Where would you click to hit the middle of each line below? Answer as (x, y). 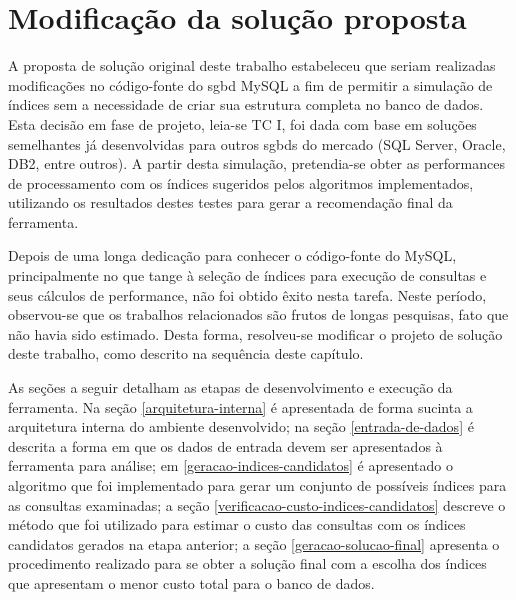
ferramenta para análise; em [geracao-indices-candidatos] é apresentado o (230, 465)
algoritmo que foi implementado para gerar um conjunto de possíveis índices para (257, 485)
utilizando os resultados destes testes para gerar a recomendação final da (230, 202)
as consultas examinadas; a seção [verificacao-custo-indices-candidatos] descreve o (257, 504)
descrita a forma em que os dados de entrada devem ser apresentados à (225, 445)
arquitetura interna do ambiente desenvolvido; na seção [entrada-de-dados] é (241, 426)
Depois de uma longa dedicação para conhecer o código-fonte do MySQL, (232, 255)
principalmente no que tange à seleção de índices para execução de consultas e (247, 275)
